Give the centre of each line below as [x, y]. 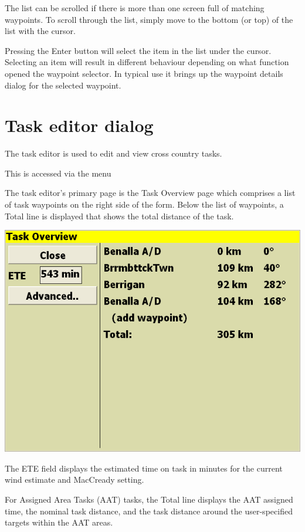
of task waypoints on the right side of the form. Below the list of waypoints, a [144, 204]
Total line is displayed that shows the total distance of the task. [119, 216]
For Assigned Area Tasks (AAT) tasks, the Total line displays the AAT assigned [149, 499]
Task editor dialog [79, 125]
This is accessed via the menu [58, 173]
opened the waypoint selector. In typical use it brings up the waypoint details [144, 73]
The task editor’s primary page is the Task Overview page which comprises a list [150, 193]
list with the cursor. [40, 31]
